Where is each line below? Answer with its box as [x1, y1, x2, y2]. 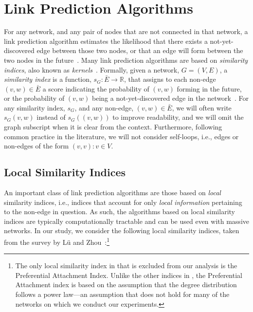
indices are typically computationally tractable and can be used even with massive [4, 216, 249, 226]
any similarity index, [4, 102, 65, 112]
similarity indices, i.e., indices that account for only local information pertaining [4, 197, 242, 207]
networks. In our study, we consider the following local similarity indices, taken [4, 225, 239, 236]
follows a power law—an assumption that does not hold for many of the [15, 289, 230, 299]
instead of [36, 112, 66, 122]
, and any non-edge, [74, 102, 134, 112]
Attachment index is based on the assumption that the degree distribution [15, 279, 237, 290]
